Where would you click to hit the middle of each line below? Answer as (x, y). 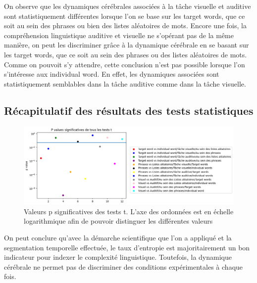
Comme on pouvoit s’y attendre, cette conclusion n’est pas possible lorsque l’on (125, 64)
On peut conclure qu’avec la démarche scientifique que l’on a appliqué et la (118, 238)
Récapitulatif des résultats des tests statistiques (129, 110)
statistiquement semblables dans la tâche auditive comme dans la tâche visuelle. (125, 83)
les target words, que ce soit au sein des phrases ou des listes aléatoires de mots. (126, 54)
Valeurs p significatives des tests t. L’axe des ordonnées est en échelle (129, 211)
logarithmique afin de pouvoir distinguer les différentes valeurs (118, 221)
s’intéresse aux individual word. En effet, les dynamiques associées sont (112, 74)
